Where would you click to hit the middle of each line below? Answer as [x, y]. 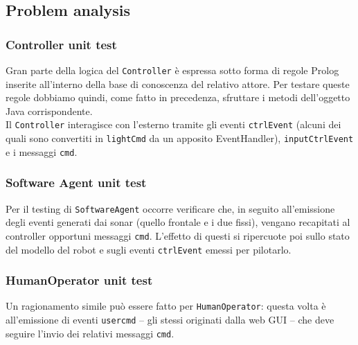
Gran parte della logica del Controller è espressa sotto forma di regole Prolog [172, 70]
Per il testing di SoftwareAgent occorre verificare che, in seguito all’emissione [170, 208]
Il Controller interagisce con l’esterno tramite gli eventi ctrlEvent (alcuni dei [173, 124]
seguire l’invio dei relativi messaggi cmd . [90, 333]
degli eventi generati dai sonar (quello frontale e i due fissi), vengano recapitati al [178, 222]
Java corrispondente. [49, 110]
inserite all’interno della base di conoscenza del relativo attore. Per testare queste [178, 83]
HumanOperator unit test [79, 280]
